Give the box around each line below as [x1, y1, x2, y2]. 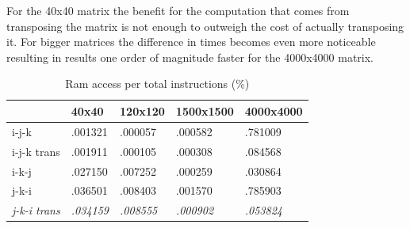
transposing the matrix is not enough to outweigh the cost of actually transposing [6, 17, 404, 34]
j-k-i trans [12, 202, 60, 218]
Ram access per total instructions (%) [65, 75, 250, 92]
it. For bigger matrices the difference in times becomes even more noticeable [6, 33, 376, 50]
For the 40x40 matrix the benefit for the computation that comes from [6, 2, 350, 18]
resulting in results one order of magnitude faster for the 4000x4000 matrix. [6, 48, 374, 65]
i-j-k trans [12, 142, 60, 159]
